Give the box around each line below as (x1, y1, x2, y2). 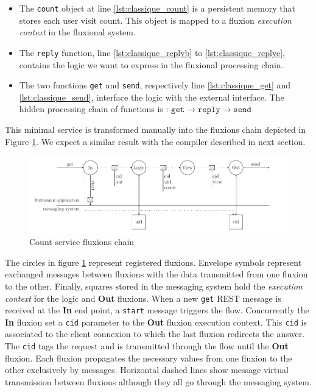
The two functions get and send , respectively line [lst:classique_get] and (19, 79, 291, 91)
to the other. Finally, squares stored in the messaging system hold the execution (5, 279, 303, 292)
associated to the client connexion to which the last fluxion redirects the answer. (5, 327, 305, 340)
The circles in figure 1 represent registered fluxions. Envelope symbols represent (5, 255, 302, 268)
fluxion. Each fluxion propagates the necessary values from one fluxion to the (5, 351, 292, 364)
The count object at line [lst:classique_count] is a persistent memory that (19, 2, 296, 14)
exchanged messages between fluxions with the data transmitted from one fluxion (5, 268, 308, 280)
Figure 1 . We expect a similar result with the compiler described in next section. (5, 135, 306, 148)
